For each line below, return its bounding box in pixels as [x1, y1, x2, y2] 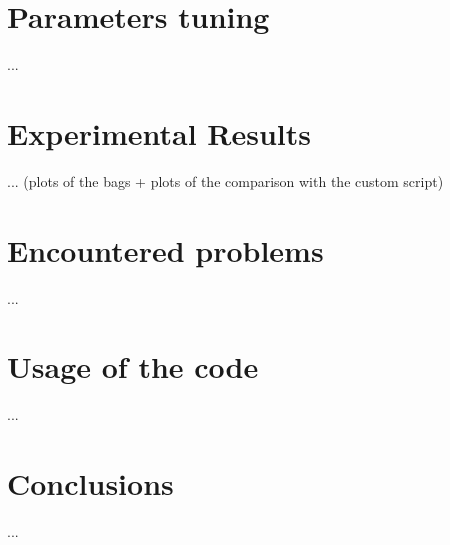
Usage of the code [7, 346, 259, 387]
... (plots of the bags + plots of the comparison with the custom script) [7, 170, 444, 191]
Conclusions [7, 463, 174, 504]
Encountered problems [7, 229, 324, 270]
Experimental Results [7, 112, 311, 153]
